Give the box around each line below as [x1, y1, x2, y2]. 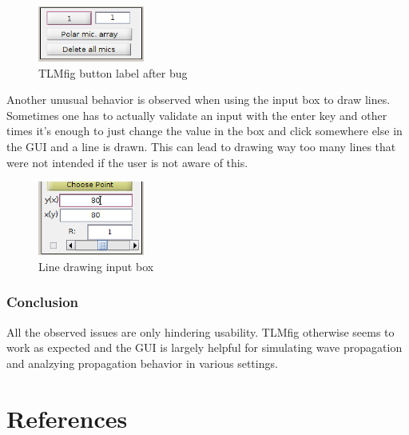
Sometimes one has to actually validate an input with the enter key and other [6, 106, 387, 123]
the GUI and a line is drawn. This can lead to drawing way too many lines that [6, 138, 396, 154]
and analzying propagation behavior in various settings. [6, 354, 278, 371]
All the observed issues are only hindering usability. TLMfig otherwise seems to [6, 323, 395, 340]
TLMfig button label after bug [38, 64, 188, 81]
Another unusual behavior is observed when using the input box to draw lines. [6, 91, 391, 108]
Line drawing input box [38, 257, 154, 274]
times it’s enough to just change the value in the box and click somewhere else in [6, 122, 403, 139]
